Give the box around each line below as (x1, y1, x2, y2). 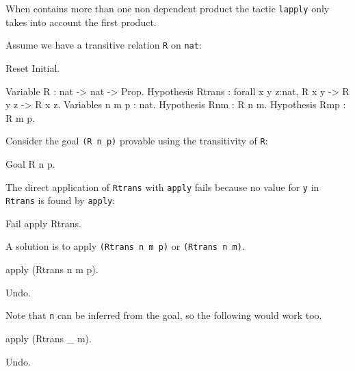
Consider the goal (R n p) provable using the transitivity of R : (5, 133, 268, 148)
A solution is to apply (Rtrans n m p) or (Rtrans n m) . (5, 239, 245, 253)
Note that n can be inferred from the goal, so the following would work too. (5, 308, 322, 322)
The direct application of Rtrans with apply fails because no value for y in (5, 179, 319, 194)
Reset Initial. (5, 60, 60, 75)
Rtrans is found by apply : (5, 193, 116, 207)
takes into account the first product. (5, 14, 157, 29)
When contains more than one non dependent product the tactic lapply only (5, 1, 330, 15)
